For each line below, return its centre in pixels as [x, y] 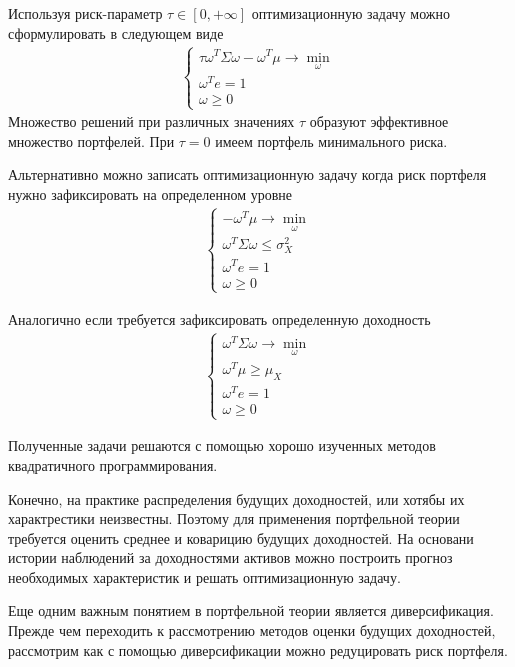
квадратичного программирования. [113, 464]
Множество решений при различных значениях [151, 121]
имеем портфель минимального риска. [331, 140]
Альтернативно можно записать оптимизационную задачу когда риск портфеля [247, 174]
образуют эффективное [379, 121]
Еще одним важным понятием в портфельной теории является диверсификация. [251, 610]
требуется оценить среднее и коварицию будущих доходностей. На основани [241, 537]
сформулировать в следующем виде [116, 32]
